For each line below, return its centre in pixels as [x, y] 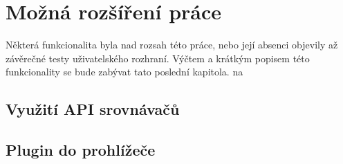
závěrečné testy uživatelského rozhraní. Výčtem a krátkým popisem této [158, 58]
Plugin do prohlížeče [81, 150]
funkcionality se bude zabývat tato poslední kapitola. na [124, 72]
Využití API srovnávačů [93, 109]
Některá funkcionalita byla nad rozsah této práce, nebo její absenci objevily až [172, 45]
